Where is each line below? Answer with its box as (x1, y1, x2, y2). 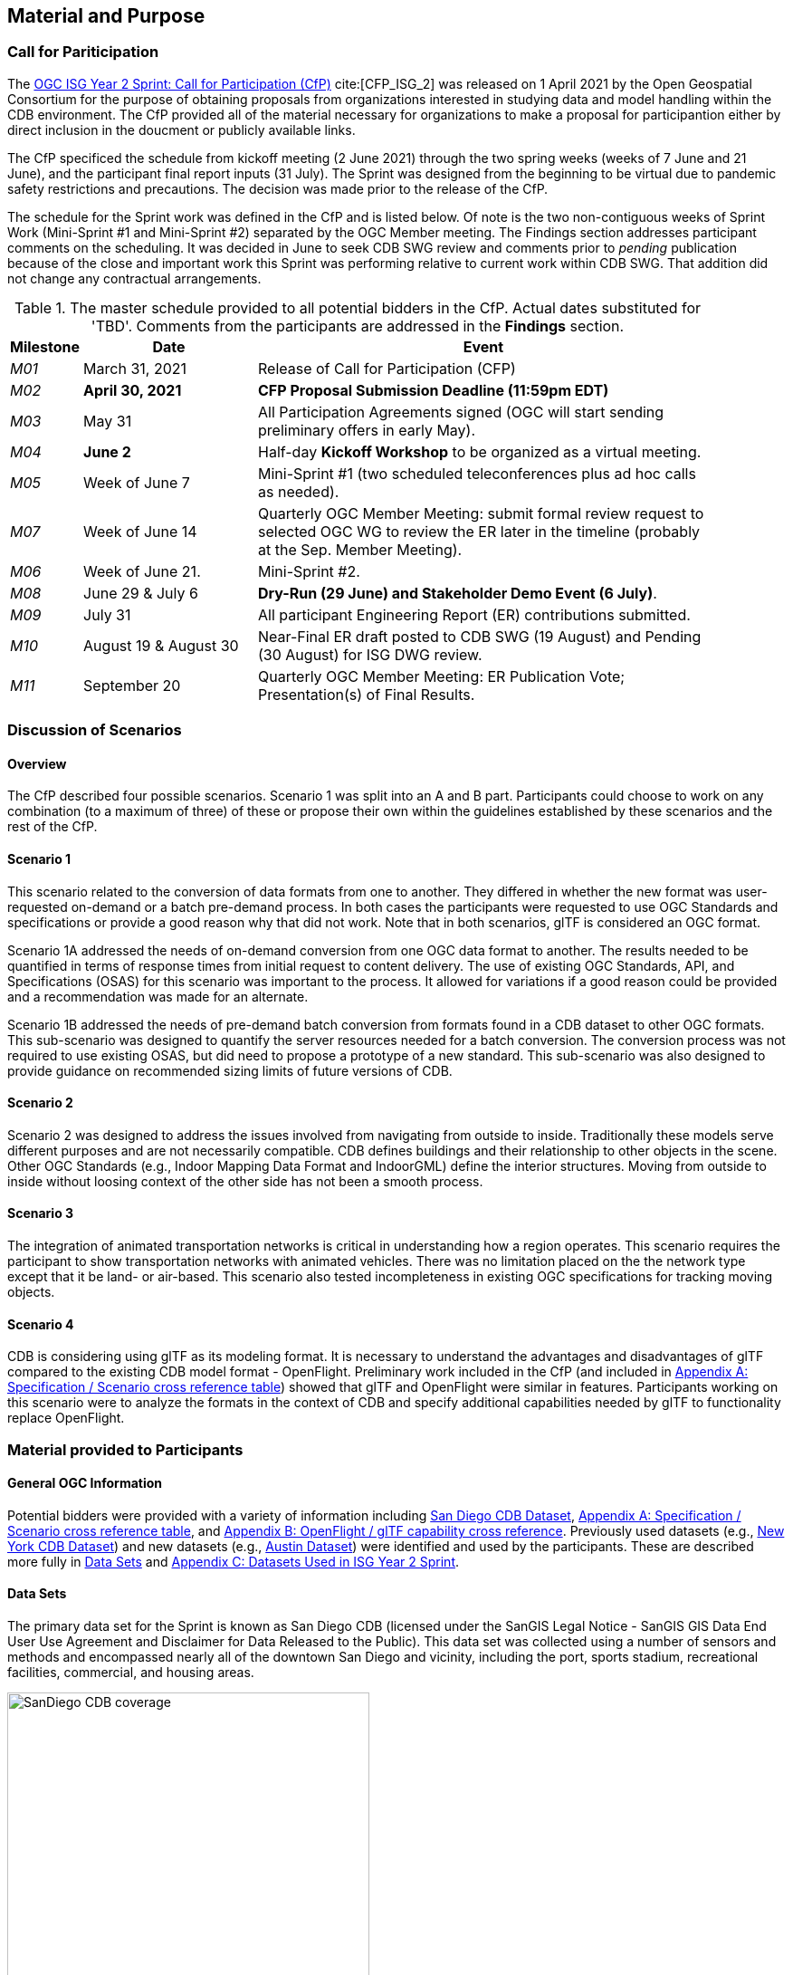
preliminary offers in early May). (258, 420, 476, 439)
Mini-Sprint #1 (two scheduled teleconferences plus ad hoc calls (258, 464, 696, 483)
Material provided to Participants (7, 1440, 244, 1459)
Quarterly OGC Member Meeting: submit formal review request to (258, 503, 704, 523)
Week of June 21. (83, 561, 201, 580)
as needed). (258, 482, 339, 501)
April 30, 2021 (83, 380, 182, 399)
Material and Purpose (7, 5, 205, 27)
